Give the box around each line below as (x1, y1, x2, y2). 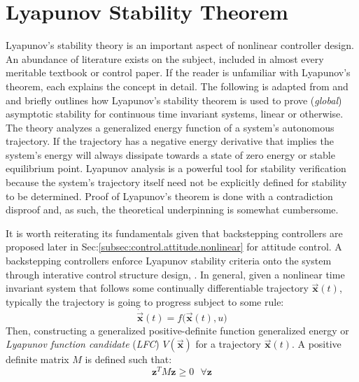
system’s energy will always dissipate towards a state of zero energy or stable (6, 147, 335, 162)
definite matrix (6, 352, 69, 367)
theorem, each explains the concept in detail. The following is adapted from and (6, 78, 349, 93)
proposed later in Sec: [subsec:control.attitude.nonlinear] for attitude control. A (6, 239, 342, 254)
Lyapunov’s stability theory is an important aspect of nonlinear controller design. (6, 38, 354, 52)
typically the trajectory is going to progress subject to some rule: (6, 294, 284, 309)
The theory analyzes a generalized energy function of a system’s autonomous (6, 120, 335, 134)
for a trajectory (195, 337, 261, 351)
